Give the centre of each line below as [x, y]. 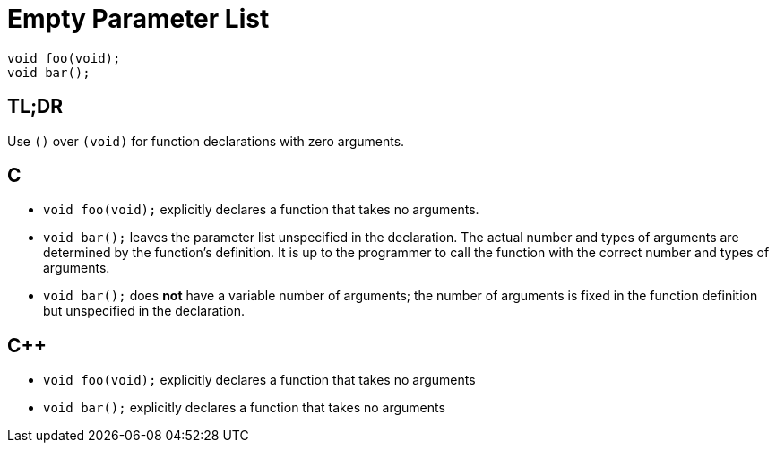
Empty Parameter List [138, 19]
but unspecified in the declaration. [144, 311]
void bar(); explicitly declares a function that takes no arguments [244, 408]
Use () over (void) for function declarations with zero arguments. [206, 141]
